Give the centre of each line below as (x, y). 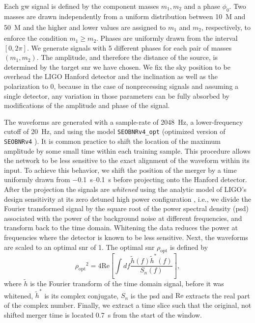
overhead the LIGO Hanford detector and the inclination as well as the (111, 76)
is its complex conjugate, (82, 295)
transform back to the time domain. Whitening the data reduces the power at (121, 228)
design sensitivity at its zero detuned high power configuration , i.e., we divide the (127, 199)
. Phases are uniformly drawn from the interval (167, 38)
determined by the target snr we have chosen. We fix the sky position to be (117, 67)
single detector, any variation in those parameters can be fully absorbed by (117, 95)
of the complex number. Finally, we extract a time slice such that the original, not (128, 305)
